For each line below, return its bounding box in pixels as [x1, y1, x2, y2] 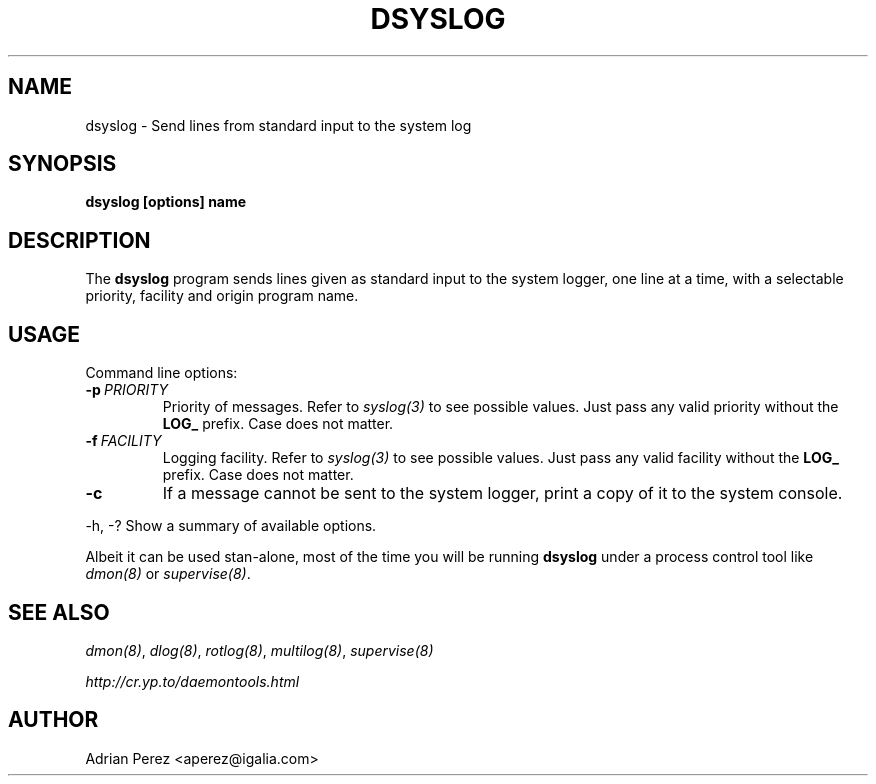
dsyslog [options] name [85, 193, 247, 211]
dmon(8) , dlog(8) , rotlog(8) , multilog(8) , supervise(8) [85, 641, 434, 659]
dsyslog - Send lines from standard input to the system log [85, 116, 472, 134]
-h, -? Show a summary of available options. [85, 517, 377, 535]
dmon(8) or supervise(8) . [85, 565, 251, 583]
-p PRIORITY [85, 381, 169, 399]
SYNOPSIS [8, 151, 117, 177]
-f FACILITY [85, 432, 162, 450]
